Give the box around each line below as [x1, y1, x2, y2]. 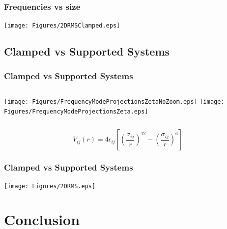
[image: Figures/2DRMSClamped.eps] [4, 22, 120, 29]
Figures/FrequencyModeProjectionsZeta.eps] [4, 108, 148, 115]
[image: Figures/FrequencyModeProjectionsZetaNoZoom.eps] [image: [4, 98, 225, 105]
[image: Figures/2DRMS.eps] [4, 183, 96, 190]
